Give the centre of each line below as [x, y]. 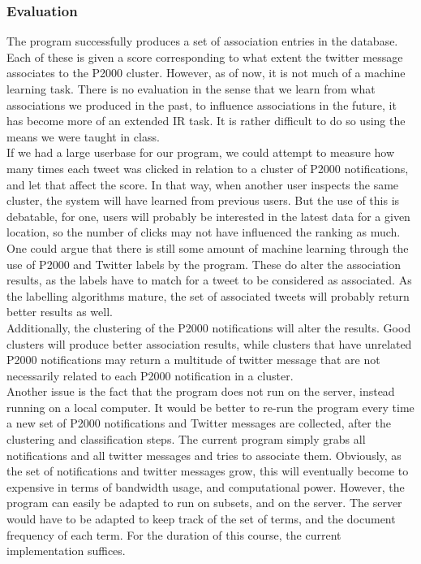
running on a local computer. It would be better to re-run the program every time [210, 407]
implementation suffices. [66, 551]
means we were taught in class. [83, 136]
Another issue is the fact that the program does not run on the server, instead [201, 391]
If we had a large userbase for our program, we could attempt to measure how [201, 152]
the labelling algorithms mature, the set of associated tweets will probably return [208, 295]
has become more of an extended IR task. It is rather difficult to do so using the [206, 121]
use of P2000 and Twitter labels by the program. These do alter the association [204, 264]
